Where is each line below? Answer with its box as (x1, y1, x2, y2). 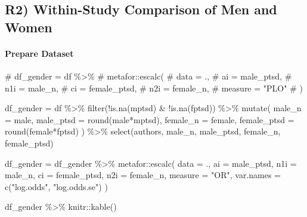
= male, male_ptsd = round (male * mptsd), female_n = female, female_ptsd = (5, 113, 294, 126)
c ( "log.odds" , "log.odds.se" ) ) (5, 180, 108, 192)
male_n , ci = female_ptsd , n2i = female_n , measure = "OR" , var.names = (5, 169, 281, 181)
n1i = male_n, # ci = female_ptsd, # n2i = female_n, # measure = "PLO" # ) (5, 81, 303, 94)
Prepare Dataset (5, 47, 74, 59)
